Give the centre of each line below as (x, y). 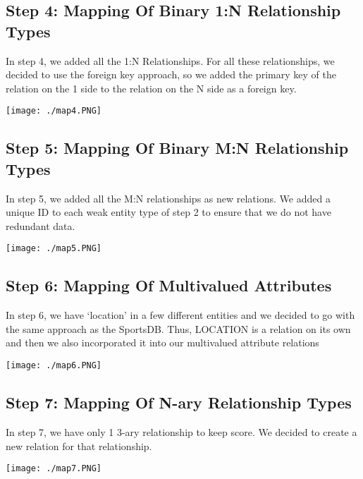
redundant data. (41, 225)
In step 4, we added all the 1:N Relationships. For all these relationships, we (170, 60)
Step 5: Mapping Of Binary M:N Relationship (177, 148)
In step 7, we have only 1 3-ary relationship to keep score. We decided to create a (181, 431)
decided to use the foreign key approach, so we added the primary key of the (171, 74)
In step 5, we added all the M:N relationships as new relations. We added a (168, 198)
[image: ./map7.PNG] (54, 469)
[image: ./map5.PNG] (54, 249)
